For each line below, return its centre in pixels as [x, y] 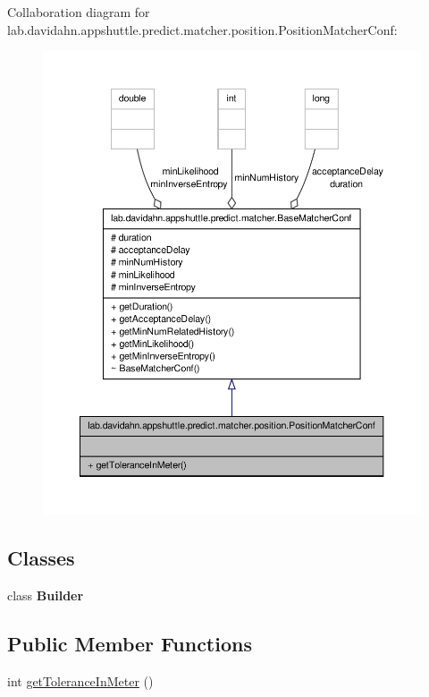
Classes [41, 557]
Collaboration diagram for [79, 12]
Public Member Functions [130, 643]
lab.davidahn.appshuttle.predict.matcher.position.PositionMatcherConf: [202, 29]
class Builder [46, 595]
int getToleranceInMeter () [80, 680]
